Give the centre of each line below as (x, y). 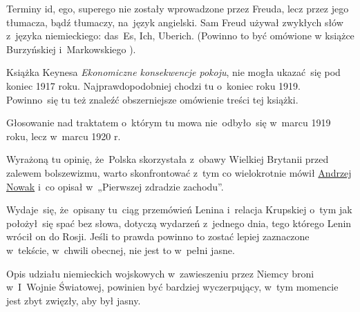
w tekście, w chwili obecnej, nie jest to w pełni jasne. (121, 250)
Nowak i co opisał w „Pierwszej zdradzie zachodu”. (115, 186)
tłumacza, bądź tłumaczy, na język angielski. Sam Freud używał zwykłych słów (175, 22)
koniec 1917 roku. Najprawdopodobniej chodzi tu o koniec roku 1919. (154, 85)
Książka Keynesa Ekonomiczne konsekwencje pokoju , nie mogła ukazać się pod (173, 72)
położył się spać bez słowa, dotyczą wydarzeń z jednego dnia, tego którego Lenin (179, 223)
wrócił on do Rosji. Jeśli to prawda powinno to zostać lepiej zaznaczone (158, 236)
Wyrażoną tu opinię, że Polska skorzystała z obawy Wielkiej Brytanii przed (168, 159)
